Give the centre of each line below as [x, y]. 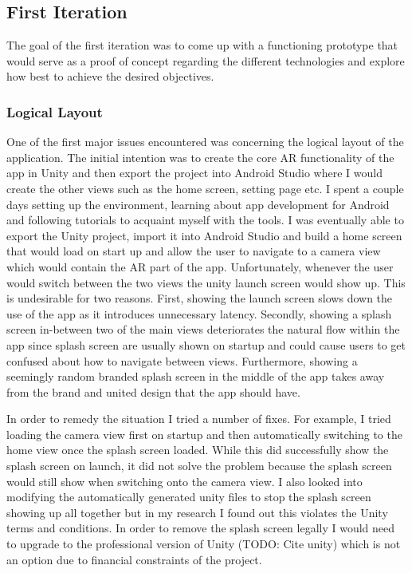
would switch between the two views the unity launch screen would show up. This [206, 282]
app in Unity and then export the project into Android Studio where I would [194, 173]
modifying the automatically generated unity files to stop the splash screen [189, 497]
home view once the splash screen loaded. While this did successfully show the [198, 450]
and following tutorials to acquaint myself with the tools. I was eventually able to [205, 220]
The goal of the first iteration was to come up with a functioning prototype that [202, 45]
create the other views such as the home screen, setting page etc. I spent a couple [205, 188]
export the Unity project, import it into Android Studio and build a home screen [204, 235]
